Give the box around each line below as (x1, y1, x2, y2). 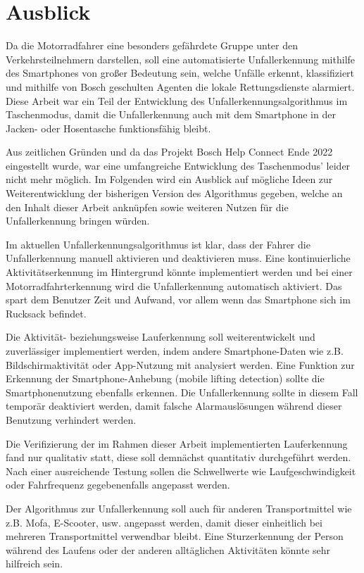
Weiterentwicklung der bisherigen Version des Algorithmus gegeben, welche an (6, 186, 343, 201)
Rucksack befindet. (6, 306, 87, 320)
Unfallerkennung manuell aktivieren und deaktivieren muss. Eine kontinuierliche (6, 251, 351, 265)
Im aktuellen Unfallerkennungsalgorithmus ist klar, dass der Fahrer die (6, 237, 310, 251)
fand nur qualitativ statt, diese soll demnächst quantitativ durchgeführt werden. (6, 450, 351, 465)
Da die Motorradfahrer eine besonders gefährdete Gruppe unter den (6, 38, 298, 53)
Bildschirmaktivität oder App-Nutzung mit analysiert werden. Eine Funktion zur (6, 357, 355, 372)
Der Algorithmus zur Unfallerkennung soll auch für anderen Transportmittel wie (6, 500, 352, 515)
